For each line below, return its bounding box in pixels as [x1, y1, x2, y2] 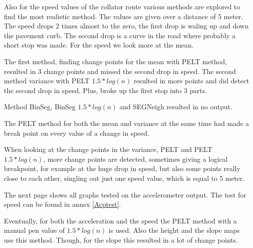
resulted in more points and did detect [133, 75, 250, 86]
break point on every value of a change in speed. [4, 127, 149, 138]
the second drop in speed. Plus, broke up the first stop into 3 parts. [4, 85, 207, 95]
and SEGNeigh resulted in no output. [119, 101, 232, 112]
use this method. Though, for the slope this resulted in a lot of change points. [4, 234, 238, 245]
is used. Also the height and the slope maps [109, 225, 240, 235]
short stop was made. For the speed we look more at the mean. [4, 40, 194, 50]
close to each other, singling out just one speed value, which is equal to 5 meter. [4, 173, 245, 183]
